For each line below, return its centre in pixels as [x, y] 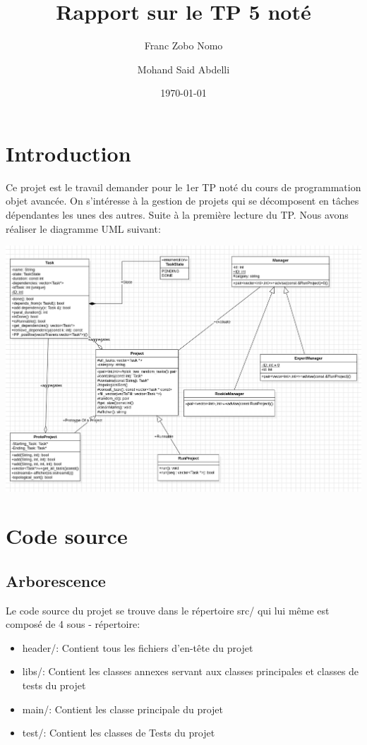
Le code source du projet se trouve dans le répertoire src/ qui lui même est [168, 610]
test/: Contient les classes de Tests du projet [119, 733]
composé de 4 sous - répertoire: [73, 624]
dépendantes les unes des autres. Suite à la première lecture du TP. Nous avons [177, 215]
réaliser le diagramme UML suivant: [83, 228]
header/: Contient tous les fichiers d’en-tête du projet [138, 647]
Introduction [68, 153]
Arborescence [56, 580]
